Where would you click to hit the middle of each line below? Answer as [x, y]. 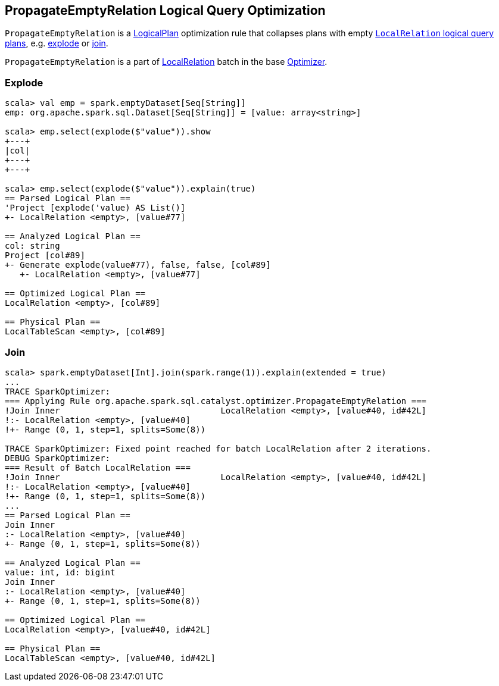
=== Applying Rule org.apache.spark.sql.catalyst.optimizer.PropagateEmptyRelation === [216, 401]
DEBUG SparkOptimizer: [58, 458]
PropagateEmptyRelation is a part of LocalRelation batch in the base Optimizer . [166, 62]
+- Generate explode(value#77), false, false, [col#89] [138, 265]
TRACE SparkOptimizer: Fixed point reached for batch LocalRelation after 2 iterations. [218, 448]
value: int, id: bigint [60, 572]
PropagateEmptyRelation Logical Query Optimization [165, 10]
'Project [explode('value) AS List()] [95, 208]
